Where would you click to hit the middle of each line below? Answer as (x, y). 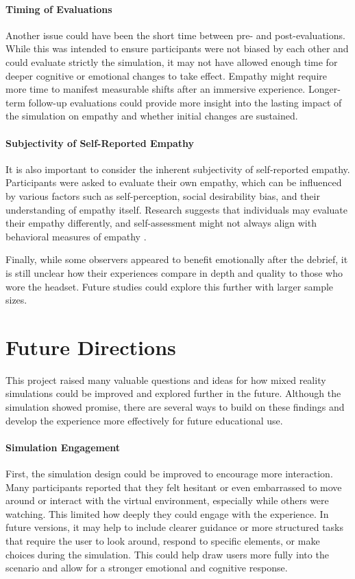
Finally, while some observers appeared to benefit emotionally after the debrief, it (177, 259)
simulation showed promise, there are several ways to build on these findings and (175, 407)
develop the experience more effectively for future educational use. (144, 420)
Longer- (324, 89)
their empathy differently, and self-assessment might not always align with (161, 223)
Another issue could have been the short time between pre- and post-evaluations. (175, 35)
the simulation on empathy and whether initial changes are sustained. (152, 116)
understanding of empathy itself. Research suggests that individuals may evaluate (176, 209)
